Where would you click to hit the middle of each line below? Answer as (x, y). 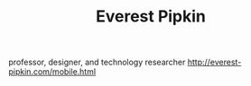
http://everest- (214, 62)
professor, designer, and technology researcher (97, 62)
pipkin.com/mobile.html (52, 72)
